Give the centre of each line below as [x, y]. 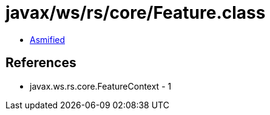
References [41, 63]
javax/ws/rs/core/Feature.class [136, 13]
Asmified [48, 39]
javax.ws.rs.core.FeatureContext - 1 [101, 86]
